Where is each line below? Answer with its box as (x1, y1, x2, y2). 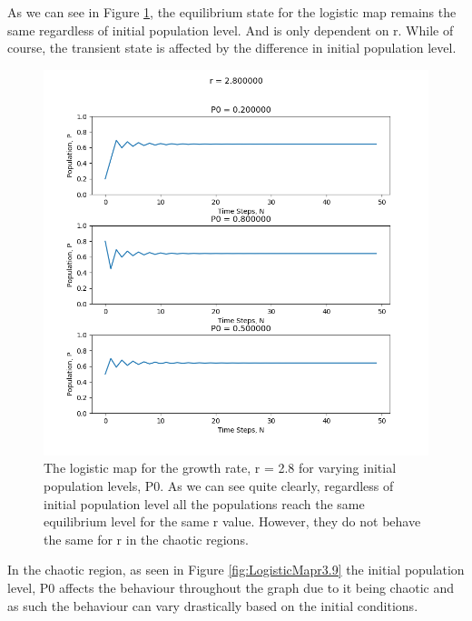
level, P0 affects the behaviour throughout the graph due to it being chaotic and (7, 577, 454, 596)
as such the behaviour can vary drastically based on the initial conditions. (7, 596, 418, 615)
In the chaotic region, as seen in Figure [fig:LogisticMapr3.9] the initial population (7, 560, 465, 579)
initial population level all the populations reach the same (44, 494, 365, 513)
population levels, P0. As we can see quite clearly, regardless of (44, 476, 394, 495)
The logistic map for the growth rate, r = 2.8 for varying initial (44, 458, 397, 477)
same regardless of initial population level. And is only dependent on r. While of (7, 20, 454, 39)
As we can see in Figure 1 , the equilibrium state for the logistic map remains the (7, 3, 457, 21)
